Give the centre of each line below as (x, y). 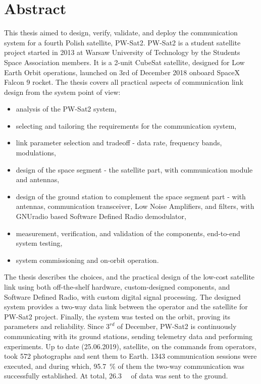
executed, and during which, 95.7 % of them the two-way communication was (124, 366)
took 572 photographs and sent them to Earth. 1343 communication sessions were (130, 356)
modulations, (36, 153)
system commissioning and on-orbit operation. (87, 260)
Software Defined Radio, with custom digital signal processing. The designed (122, 296)
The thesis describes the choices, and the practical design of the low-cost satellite (129, 277)
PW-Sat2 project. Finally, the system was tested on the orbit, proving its (117, 316)
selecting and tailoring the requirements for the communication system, (126, 125)
